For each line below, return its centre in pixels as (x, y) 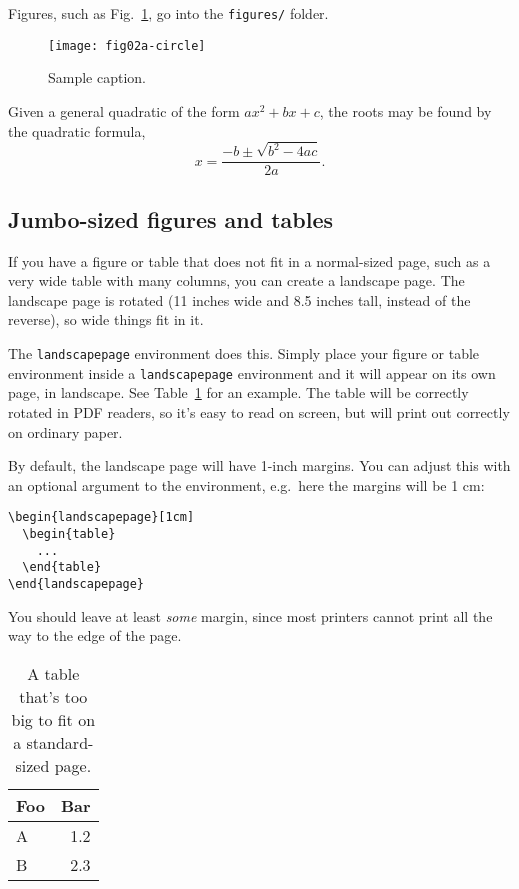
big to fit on (53, 719)
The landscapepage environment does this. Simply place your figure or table (244, 353)
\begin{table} (69, 533)
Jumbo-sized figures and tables (171, 218)
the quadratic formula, (77, 130)
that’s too (53, 696)
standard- (60, 742)
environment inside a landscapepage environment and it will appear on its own (252, 372)
